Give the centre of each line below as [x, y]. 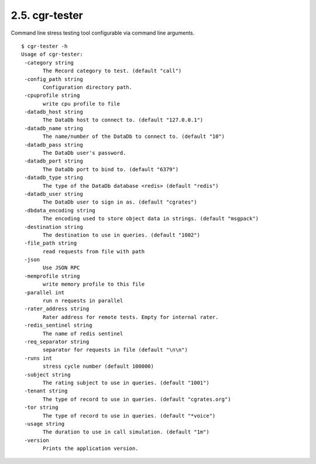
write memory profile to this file [94, 284]
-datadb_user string [54, 194]
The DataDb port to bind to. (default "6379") [111, 169]
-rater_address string [57, 309]
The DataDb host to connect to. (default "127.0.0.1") [123, 120]
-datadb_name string [54, 128]
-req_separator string [57, 342]
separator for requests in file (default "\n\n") [116, 350]
